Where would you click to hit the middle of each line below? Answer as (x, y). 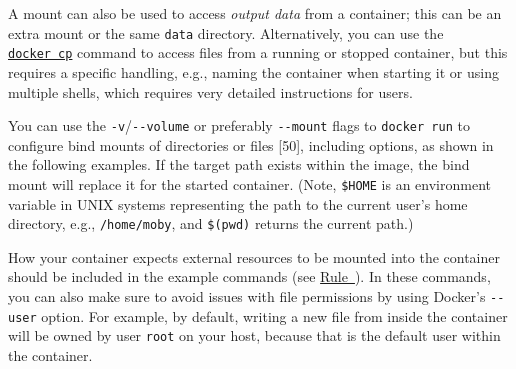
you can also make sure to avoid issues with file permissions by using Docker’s (247, 296)
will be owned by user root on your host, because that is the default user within (254, 335)
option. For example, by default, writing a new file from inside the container (274, 315)
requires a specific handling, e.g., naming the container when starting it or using (253, 71)
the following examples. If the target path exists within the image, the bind (239, 164)
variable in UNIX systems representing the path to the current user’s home (238, 203)
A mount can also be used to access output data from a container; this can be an (255, 13)
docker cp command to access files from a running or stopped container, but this (258, 52)
